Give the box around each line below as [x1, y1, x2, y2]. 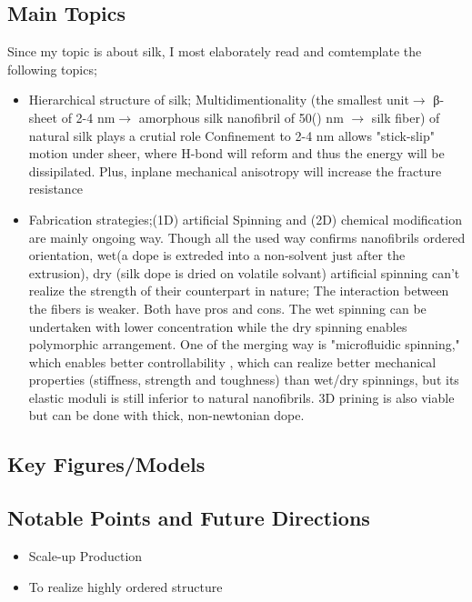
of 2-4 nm [61, 107, 115, 126]
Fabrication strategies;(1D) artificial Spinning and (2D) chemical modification [28, 209, 462, 228]
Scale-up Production [28, 547, 143, 566]
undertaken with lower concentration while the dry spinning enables [28, 316, 407, 336]
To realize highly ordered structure [28, 577, 223, 596]
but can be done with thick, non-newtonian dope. [28, 406, 305, 425]
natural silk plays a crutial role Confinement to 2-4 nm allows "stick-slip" [28, 125, 435, 145]
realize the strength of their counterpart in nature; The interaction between [28, 281, 449, 300]
